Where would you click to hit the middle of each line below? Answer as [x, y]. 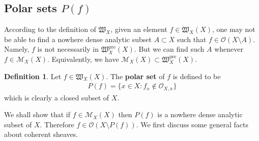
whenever [229, 49]
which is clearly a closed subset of [57, 97]
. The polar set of [135, 76]
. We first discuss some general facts [192, 124]
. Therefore [57, 124]
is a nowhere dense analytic [200, 114]
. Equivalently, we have [83, 59]
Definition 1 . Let [33, 76]
